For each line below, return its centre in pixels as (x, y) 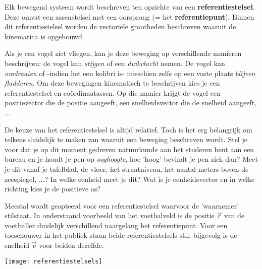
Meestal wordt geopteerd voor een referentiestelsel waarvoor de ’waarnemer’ (122, 205)
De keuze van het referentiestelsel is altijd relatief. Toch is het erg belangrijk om (128, 129)
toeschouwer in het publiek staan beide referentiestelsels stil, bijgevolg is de (121, 235)
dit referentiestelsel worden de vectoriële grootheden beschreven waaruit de (120, 26)
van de (234, 215)
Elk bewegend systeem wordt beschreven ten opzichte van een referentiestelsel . (130, 7)
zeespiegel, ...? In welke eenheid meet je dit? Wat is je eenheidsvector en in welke (130, 179)
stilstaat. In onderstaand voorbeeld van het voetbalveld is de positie (110, 215)
